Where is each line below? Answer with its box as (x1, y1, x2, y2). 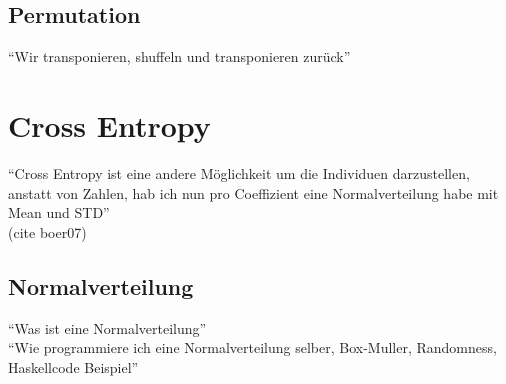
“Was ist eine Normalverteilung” (8, 317, 207, 338)
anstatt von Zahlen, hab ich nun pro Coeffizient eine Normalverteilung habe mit (8, 182, 499, 203)
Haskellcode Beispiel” (8, 356, 139, 377)
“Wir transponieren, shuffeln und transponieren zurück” (8, 46, 351, 67)
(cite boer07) (8, 221, 87, 242)
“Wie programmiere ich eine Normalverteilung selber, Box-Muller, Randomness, (8, 337, 497, 358)
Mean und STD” (8, 202, 110, 223)
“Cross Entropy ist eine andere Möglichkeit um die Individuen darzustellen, (8, 162, 470, 183)
